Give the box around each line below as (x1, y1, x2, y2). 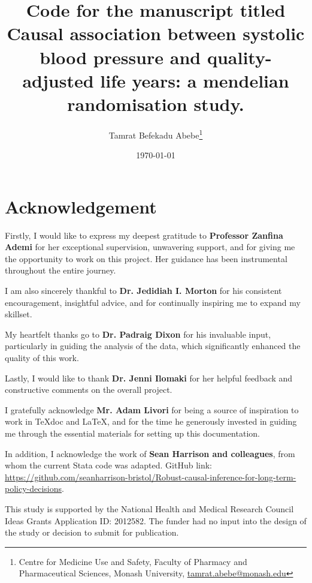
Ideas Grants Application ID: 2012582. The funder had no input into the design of (5, 514, 307, 527)
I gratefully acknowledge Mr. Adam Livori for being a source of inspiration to (5, 403, 299, 416)
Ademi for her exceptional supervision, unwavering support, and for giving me (5, 241, 295, 253)
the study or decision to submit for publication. (5, 526, 179, 539)
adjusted (22, 68, 94, 92)
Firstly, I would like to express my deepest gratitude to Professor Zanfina (5, 229, 283, 241)
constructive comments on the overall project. (5, 383, 172, 396)
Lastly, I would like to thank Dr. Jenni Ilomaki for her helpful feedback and (5, 371, 293, 384)
